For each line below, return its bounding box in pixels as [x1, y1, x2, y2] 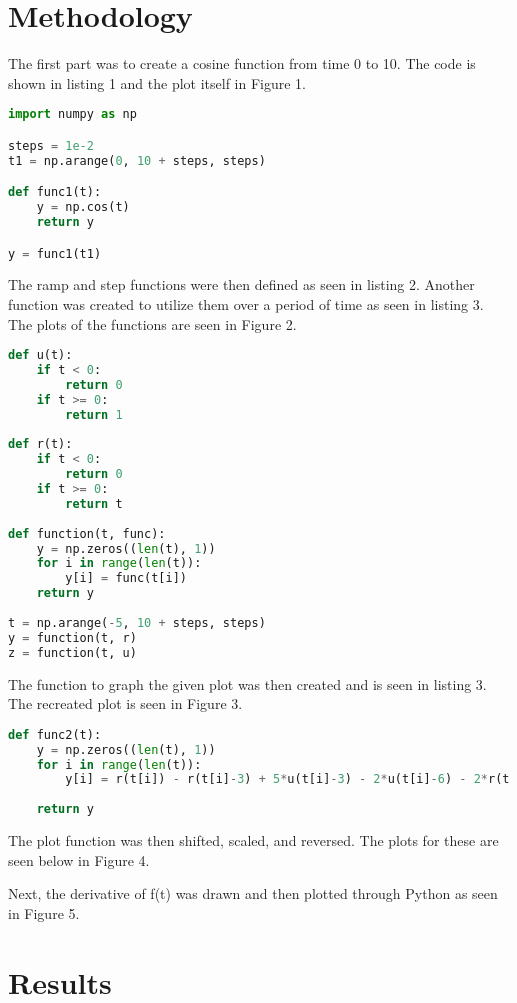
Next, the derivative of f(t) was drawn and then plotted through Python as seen [8, 883, 498, 904]
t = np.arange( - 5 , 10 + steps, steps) [8, 615, 266, 630]
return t [65, 496, 123, 511]
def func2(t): [8, 727, 102, 742]
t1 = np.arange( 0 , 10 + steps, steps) [8, 153, 266, 168]
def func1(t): [8, 185, 102, 200]
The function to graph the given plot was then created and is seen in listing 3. [8, 673, 487, 694]
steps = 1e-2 [8, 138, 94, 153]
